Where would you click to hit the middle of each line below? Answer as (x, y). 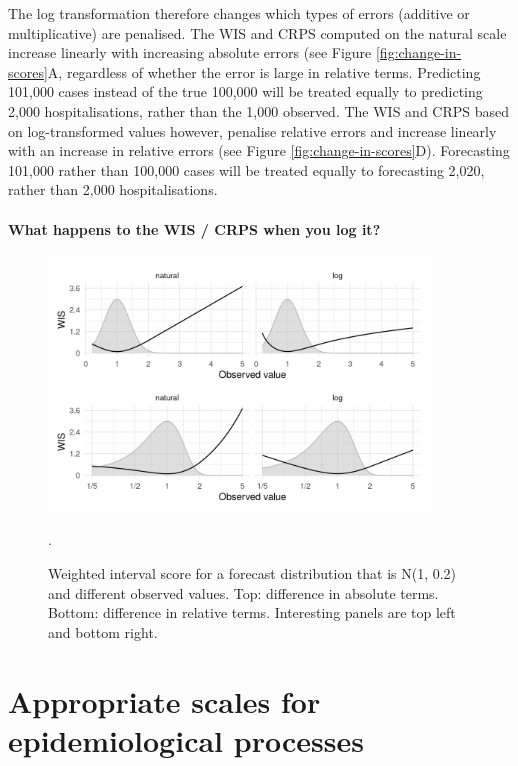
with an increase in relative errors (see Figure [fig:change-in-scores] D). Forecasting (259, 150)
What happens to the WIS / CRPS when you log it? (194, 228)
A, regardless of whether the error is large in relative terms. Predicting (264, 71)
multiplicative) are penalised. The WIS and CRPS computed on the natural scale (257, 32)
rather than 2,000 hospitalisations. (113, 189)
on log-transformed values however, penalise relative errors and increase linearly (252, 130)
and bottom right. (103, 631)
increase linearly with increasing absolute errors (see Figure (190, 52)
